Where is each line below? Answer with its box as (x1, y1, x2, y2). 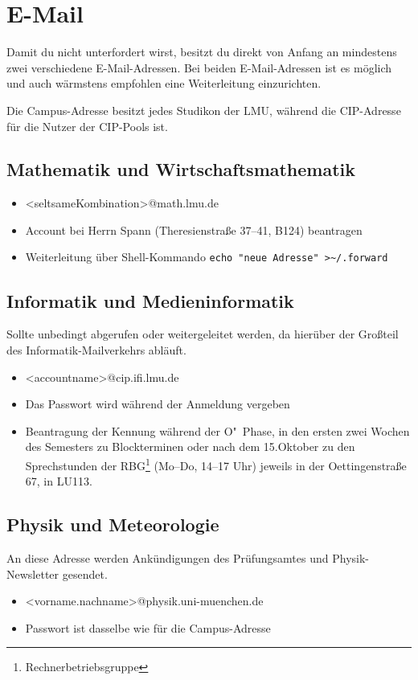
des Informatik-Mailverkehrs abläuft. (6, 341, 186, 358)
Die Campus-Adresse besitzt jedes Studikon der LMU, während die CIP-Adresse (6, 101, 401, 118)
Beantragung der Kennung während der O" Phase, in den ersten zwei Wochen (25, 422, 410, 439)
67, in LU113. (25, 473, 92, 490)
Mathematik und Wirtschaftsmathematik (6, 157, 356, 182)
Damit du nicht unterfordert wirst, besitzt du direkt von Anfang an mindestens (6, 43, 397, 60)
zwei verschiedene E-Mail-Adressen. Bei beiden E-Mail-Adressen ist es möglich (6, 59, 392, 76)
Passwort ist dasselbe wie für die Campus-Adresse (25, 619, 271, 636)
